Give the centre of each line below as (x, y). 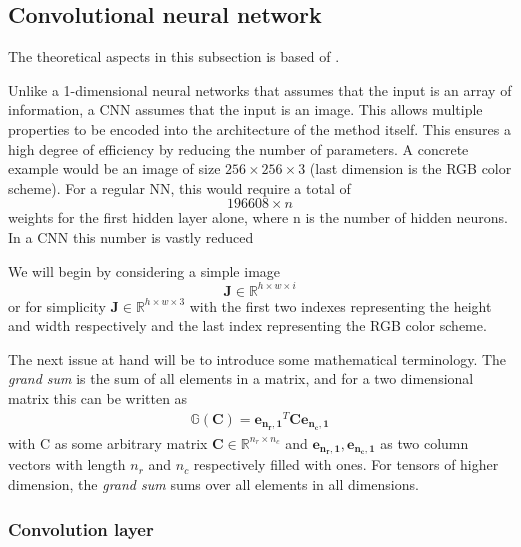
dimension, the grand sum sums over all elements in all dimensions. (213, 484)
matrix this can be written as (98, 398)
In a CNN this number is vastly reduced (131, 236)
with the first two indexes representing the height (340, 305)
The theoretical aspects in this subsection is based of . (174, 56)
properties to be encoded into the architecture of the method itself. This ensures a (260, 128)
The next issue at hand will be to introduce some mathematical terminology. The (257, 358)
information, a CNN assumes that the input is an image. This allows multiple (245, 109)
